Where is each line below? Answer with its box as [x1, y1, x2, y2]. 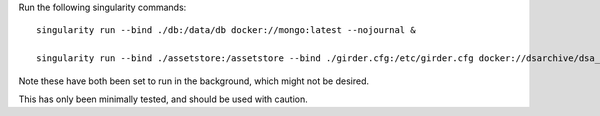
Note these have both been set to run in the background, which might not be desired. [18, 75, 370, 87]
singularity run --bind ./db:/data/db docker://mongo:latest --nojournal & [36, 25, 416, 36]
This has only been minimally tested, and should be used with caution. [18, 93, 309, 105]
